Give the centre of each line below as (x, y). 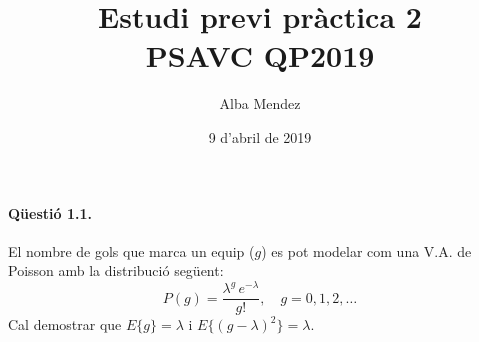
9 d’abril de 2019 (260, 136)
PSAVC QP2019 (260, 55)
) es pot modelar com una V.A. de (366, 250)
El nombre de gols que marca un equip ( (131, 250)
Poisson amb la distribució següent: (116, 270)
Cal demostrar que (65, 324)
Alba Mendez (260, 103)
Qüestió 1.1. (50, 212)
